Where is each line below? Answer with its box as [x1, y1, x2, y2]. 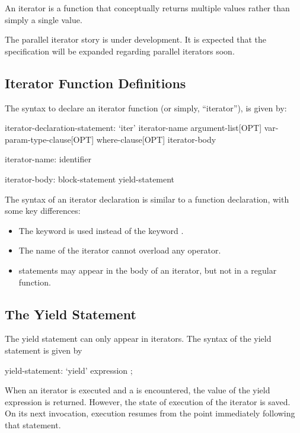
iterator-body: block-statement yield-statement [5, 172, 175, 185]
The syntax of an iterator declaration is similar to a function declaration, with [5, 193, 289, 205]
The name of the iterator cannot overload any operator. [18, 244, 221, 256]
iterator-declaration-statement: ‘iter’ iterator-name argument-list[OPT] [5, 121, 262, 134]
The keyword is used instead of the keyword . [18, 224, 184, 236]
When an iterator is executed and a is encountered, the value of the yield [5, 384, 270, 396]
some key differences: [5, 204, 81, 217]
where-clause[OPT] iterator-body [96, 133, 216, 145]
